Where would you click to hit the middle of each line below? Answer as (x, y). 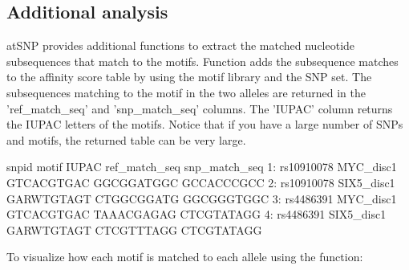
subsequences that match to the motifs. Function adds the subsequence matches (202, 61)
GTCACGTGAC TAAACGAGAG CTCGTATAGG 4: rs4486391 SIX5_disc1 (196, 214)
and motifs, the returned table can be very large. (126, 139)
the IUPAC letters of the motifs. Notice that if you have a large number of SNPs (205, 124)
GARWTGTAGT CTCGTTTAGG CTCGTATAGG (134, 229)
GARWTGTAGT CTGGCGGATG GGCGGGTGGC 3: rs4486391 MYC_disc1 (202, 198)
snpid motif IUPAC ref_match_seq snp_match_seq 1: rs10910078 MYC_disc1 (202, 167)
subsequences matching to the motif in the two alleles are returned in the (186, 92)
